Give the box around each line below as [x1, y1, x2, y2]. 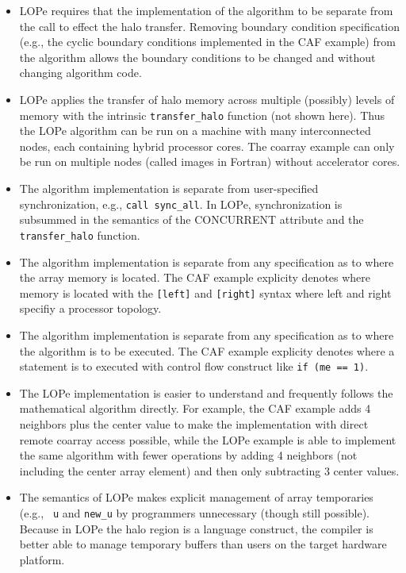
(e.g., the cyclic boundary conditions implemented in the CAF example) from [19, 33, 396, 50]
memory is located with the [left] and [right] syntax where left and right [19, 284, 392, 301]
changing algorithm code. [19, 64, 142, 81]
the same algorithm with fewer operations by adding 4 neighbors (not [19, 447, 358, 463]
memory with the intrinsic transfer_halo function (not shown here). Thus [19, 106, 385, 123]
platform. [19, 551, 65, 567]
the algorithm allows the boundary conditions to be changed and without [19, 48, 376, 65]
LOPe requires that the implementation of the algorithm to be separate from [19, 2, 393, 18]
